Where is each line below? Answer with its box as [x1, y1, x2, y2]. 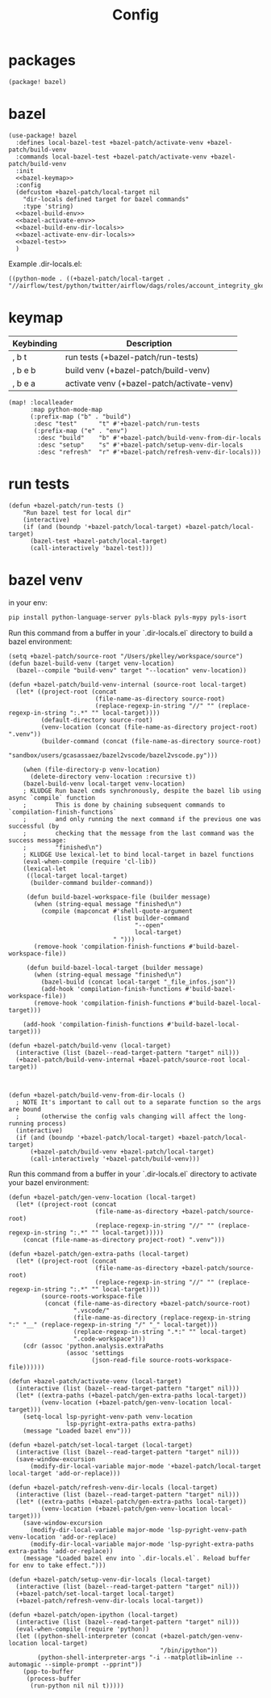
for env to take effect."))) [8, 1561, 106, 1569]
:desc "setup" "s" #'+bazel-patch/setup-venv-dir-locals [37, 441, 244, 449]
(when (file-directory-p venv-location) [23, 765, 161, 773]
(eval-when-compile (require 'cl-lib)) [23, 857, 157, 866]
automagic [8, 1660, 42, 1668]
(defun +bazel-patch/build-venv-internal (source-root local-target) [8, 680, 248, 688]
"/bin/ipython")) [160, 1646, 219, 1654]
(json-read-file [91, 1356, 147, 1364]
